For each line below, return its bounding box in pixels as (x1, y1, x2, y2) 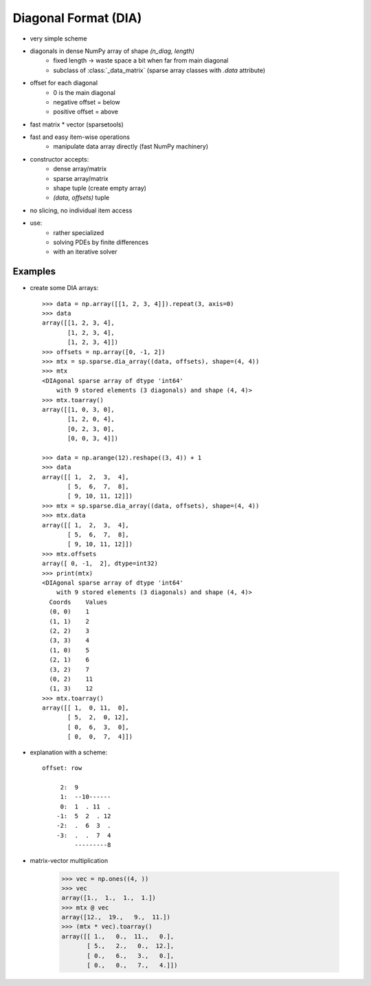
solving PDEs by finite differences (53, 238, 149, 246)
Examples (12, 265, 56, 278)
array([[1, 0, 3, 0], (42, 406, 115, 413)
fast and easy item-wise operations (30, 133, 131, 141)
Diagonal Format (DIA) (12, 10, 142, 25)
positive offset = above (53, 107, 118, 116)
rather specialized (53, 228, 104, 237)
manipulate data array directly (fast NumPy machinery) (53, 142, 209, 151)
